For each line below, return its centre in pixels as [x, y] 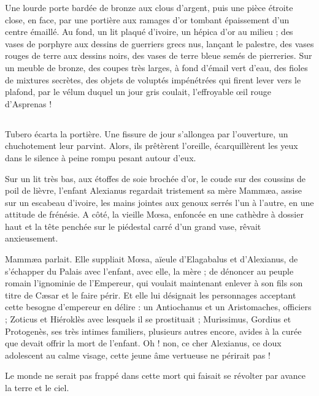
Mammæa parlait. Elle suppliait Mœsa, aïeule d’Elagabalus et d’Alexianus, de [152, 259]
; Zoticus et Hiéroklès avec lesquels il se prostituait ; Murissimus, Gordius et [148, 319]
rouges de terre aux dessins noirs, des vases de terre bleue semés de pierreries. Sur [159, 55]
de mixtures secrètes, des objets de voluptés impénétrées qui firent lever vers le [153, 79]
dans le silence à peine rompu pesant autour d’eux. [101, 157]
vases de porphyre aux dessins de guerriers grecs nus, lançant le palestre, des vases [159, 43]
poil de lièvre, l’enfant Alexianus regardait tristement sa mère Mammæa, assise [154, 190]
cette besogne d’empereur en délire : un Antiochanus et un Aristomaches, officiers [158, 307]
